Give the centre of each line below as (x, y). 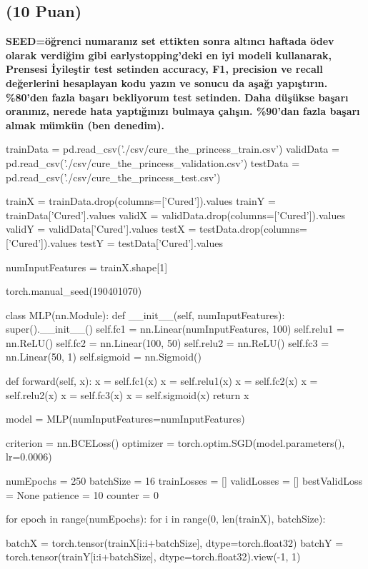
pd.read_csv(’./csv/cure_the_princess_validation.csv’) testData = (153, 162)
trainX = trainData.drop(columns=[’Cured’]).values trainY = (141, 201)
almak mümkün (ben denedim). (85, 125)
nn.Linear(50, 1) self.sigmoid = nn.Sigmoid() (104, 357)
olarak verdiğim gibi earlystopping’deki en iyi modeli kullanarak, (169, 55)
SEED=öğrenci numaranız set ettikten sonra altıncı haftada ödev (170, 41)
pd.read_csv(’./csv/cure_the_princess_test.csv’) (113, 177)
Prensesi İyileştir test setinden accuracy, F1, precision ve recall (164, 69)
